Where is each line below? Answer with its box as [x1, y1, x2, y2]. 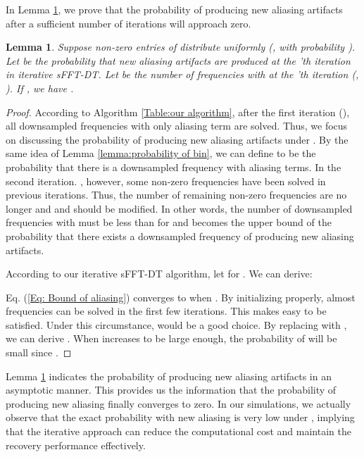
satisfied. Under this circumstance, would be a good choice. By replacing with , [6, 317, 347, 332]
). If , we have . [6, 80, 74, 95]
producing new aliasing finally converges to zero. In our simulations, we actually [6, 396, 351, 411]
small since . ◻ [6, 345, 72, 360]
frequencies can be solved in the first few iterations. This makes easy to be [6, 303, 327, 318]
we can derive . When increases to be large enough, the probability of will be [6, 331, 337, 346]
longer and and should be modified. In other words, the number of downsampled [6, 201, 353, 215]
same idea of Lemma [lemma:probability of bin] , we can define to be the [6, 146, 316, 161]
